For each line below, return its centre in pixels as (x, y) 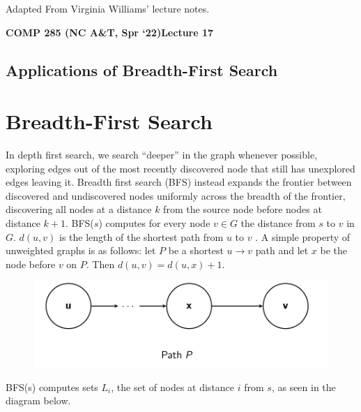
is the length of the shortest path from (141, 236)
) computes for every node (154, 223)
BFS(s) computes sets (52, 387)
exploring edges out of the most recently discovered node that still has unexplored (180, 168)
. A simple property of (303, 236)
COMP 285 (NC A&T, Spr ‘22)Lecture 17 (110, 32)
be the (334, 250)
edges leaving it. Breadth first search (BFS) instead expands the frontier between (179, 182)
